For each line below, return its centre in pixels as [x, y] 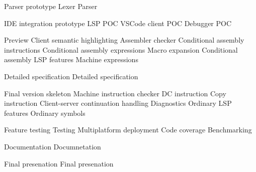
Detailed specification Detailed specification [71, 76]
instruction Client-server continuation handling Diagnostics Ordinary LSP [118, 103]
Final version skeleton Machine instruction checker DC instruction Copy [115, 93]
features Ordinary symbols [45, 113]
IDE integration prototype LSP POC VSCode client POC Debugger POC [118, 23]
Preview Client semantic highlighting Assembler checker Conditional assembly [124, 40]
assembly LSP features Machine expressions [71, 59]
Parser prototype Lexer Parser [51, 6]
